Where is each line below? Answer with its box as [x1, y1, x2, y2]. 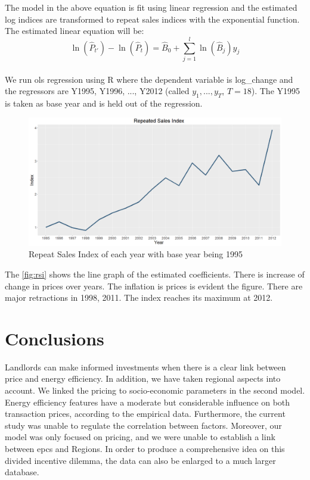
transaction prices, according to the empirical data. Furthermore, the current [5, 407, 286, 420]
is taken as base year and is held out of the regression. [5, 96, 203, 109]
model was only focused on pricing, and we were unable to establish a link [5, 431, 275, 443]
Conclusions [5, 326, 104, 350]
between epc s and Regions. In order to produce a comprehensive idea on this [5, 442, 285, 455]
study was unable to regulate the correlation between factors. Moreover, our [5, 419, 282, 431]
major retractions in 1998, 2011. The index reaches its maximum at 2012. [5, 291, 273, 304]
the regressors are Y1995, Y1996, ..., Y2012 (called [5, 85, 190, 97]
